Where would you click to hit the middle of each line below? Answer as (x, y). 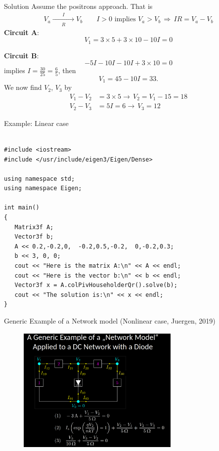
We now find (23, 87)
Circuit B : (22, 55)
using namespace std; (40, 179)
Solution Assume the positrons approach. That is (78, 6)
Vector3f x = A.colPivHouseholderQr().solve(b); (96, 285)
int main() (22, 208)
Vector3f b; (34, 237)
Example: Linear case (36, 123)
